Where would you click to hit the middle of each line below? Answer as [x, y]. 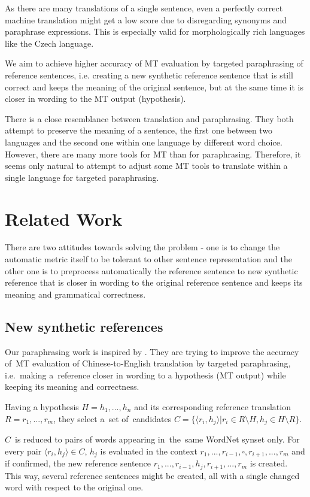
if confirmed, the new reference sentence [78, 463]
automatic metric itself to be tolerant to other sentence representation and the [148, 259]
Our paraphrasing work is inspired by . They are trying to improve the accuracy [152, 351]
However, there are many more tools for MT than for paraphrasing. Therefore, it [153, 154]
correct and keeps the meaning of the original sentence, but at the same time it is [154, 87]
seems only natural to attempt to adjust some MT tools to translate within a [146, 166]
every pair [23, 451]
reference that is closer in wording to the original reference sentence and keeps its [154, 282]
